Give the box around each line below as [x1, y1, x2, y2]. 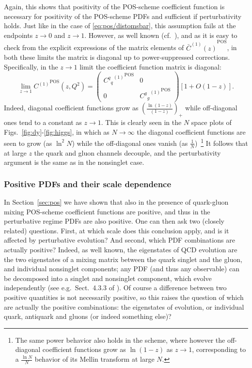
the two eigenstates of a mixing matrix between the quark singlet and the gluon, [4, 254, 242, 264]
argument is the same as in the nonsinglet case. [4, 157, 144, 167]
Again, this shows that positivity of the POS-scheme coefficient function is [4, 1, 225, 11]
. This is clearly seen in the [101, 117, 182, 127]
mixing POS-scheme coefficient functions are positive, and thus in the [4, 206, 210, 216]
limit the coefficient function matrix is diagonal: [79, 61, 221, 71]
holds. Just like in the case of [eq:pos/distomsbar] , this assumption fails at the [4, 20, 236, 31]
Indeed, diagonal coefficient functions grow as [4, 103, 139, 113]
